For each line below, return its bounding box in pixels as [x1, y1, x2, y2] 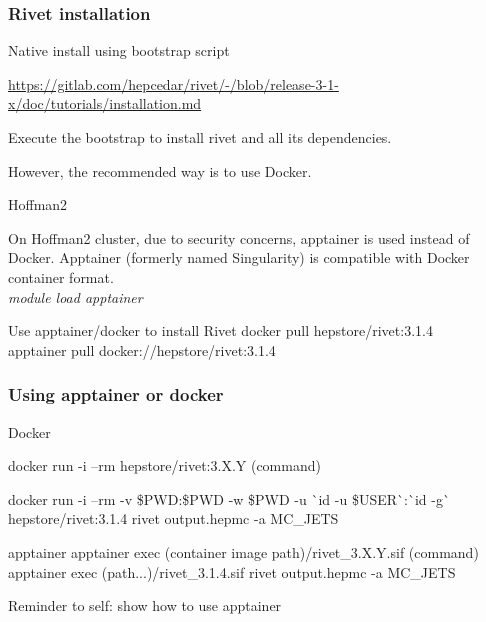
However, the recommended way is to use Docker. [8, 160, 312, 181]
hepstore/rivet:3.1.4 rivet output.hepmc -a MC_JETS [8, 508, 339, 529]
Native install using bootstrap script [8, 40, 230, 61]
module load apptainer [8, 286, 143, 307]
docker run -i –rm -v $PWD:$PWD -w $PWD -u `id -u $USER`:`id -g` [8, 488, 450, 509]
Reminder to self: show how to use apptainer [8, 595, 282, 616]
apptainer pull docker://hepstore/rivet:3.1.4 [8, 339, 276, 360]
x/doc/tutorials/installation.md [8, 93, 202, 114]
